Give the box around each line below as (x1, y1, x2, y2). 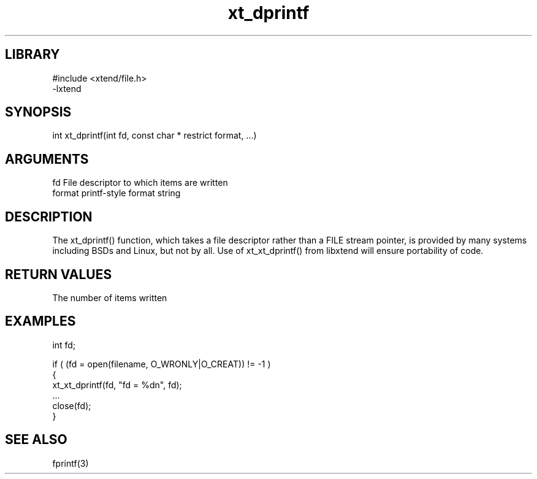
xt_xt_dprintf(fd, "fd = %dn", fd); (52, 379, 182, 390)
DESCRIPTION (5, 209, 93, 224)
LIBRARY (5, 47, 60, 63)
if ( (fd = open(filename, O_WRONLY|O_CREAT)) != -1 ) (52, 358, 271, 369)
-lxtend (52, 83, 82, 94)
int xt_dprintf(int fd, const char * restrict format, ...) (52, 130, 257, 141)
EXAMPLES (5, 313, 76, 329)
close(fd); (52, 400, 91, 411)
